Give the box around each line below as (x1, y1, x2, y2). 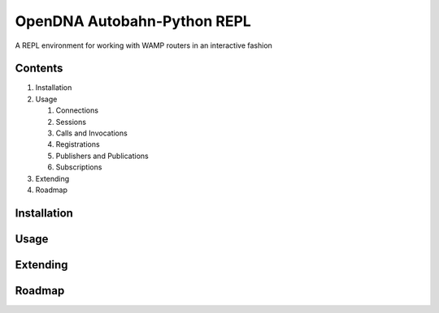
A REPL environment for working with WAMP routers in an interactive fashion (15, 41, 272, 50)
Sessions (55, 117, 87, 126)
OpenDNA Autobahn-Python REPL (15, 12, 251, 30)
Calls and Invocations (55, 128, 128, 138)
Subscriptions (55, 162, 102, 172)
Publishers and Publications (55, 151, 150, 161)
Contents (15, 62, 63, 75)
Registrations (55, 139, 101, 149)
